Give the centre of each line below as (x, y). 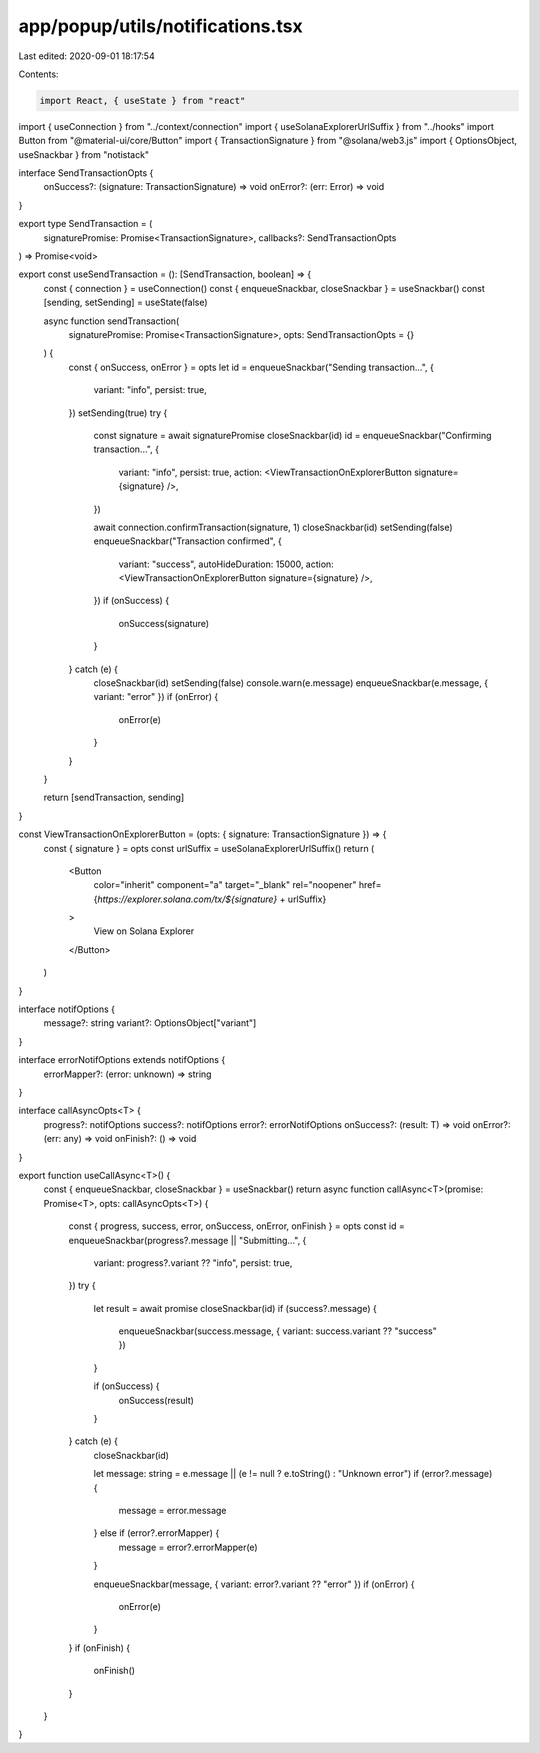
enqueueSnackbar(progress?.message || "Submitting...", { (187, 1240)
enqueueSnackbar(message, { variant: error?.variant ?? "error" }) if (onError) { (254, 1584)
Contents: (38, 74)
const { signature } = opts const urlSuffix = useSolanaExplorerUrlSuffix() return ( (209, 848)
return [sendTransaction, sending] (114, 797)
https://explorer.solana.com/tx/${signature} (187, 899)
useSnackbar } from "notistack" (84, 154)
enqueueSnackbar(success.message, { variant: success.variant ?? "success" (277, 1331)
